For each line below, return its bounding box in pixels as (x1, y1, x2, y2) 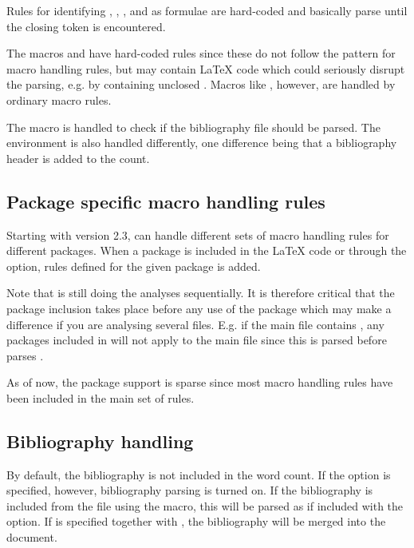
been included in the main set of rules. (6, 389, 195, 406)
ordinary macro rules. (6, 91, 112, 108)
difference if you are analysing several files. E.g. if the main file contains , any (6, 316, 384, 332)
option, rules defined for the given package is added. (6, 257, 261, 274)
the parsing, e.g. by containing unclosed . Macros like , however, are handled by (6, 76, 396, 93)
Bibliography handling (6, 428, 194, 453)
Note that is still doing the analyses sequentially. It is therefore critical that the (6, 284, 395, 301)
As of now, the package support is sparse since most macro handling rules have (6, 374, 393, 391)
